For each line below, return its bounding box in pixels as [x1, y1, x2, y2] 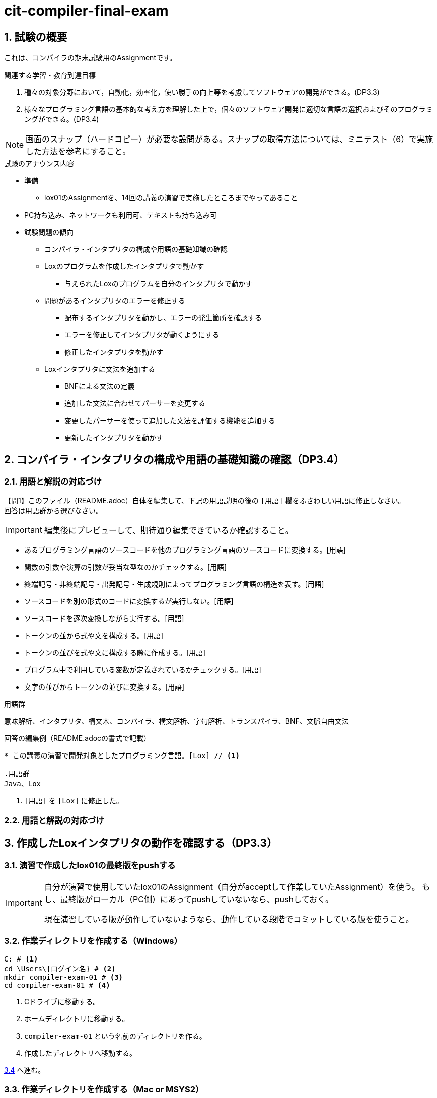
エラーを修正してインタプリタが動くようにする [64, 330, 220, 339]
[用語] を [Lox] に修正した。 [24, 796, 123, 805]
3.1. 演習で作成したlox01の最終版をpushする [4, 860, 176, 870]
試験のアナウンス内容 [4, 159, 75, 168]
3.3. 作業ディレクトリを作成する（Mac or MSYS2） [4, 1084, 204, 1095]
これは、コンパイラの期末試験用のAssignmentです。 [4, 53, 177, 62]
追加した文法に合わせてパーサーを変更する [64, 399, 205, 408]
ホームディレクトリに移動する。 [24, 1014, 129, 1023]
